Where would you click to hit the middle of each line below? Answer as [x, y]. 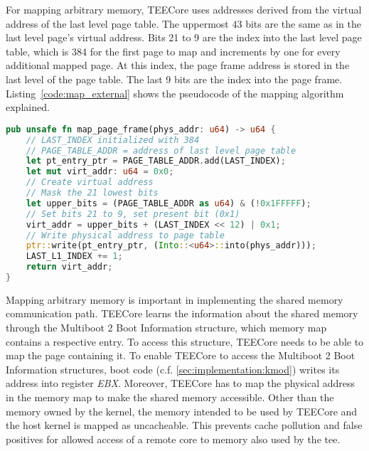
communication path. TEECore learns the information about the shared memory [182, 313]
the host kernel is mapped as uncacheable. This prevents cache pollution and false [184, 425]
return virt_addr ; [69, 267]
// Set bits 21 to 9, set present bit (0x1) [133, 214]
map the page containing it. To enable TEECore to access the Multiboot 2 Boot [181, 355]
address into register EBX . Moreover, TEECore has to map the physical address [180, 383]
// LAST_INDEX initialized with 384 [113, 140]
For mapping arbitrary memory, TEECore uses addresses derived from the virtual [184, 9]
